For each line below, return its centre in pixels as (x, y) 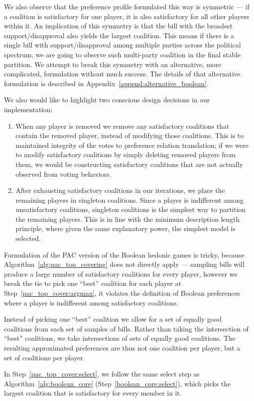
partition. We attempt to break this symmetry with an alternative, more (113, 64)
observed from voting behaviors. (63, 174)
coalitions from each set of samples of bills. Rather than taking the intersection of (126, 328)
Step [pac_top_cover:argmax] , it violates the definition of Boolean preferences (122, 293)
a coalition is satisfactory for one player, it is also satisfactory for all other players (127, 16)
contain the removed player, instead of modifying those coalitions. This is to (129, 135)
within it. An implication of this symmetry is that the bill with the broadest (118, 26)
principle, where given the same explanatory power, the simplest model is (126, 228)
